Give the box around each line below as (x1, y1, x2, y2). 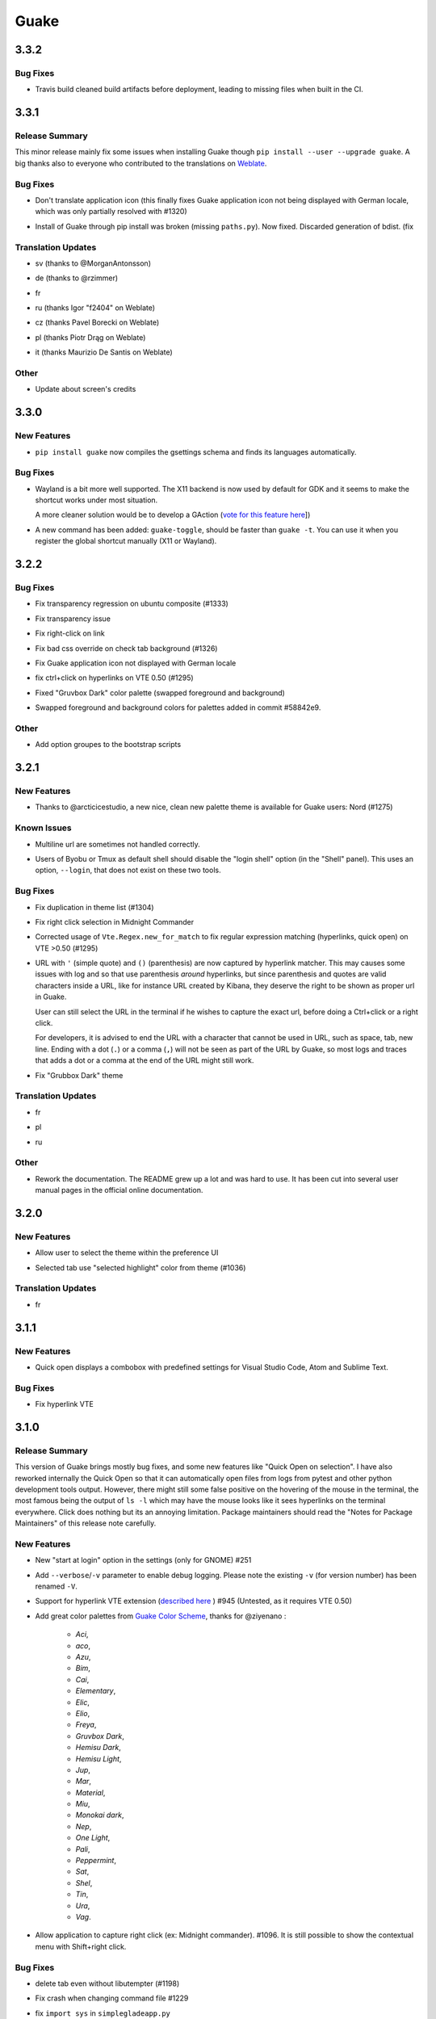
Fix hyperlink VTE (35, 1400, 94, 1409)
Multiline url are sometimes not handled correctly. (35, 839, 201, 849)
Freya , (75, 1720, 97, 1730)
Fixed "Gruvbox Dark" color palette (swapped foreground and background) (35, 687, 286, 698)
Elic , (75, 1697, 90, 1707)
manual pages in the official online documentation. (35, 1186, 203, 1195)
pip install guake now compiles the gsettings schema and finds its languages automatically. (35, 447, 357, 456)
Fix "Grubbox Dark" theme (35, 1070, 124, 1080)
